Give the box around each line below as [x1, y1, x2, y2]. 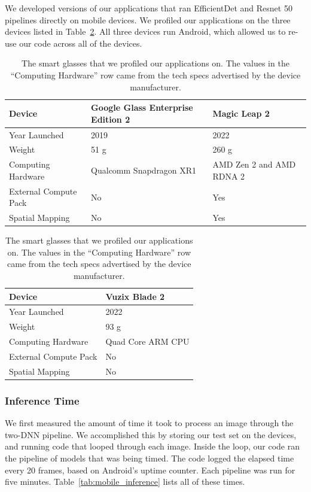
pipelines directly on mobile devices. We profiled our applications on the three [5, 13, 291, 26]
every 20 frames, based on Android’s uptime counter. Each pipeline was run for [5, 463, 295, 476]
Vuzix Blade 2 [105, 290, 165, 302]
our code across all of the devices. [19, 37, 142, 49]
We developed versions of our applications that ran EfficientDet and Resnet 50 [5, 2, 292, 14]
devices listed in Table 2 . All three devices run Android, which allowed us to [5, 25, 286, 38]
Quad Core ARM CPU [105, 335, 190, 348]
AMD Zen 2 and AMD [212, 158, 296, 171]
